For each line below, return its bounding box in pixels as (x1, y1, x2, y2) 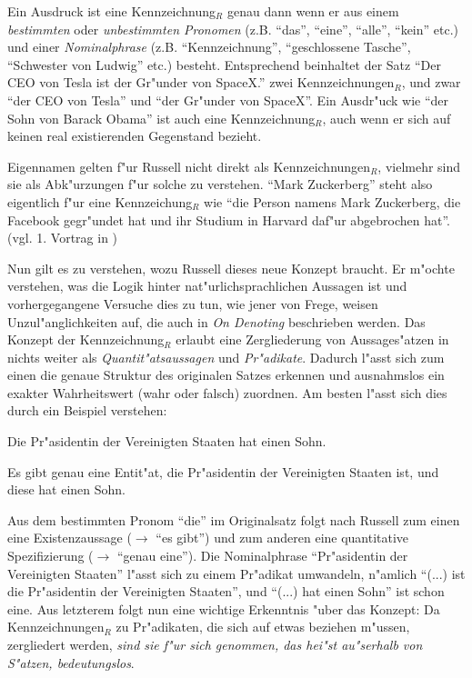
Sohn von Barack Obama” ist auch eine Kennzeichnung (7, 108, 316, 127)
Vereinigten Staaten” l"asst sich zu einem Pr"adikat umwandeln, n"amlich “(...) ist (7, 563, 466, 583)
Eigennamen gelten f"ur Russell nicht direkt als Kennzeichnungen (7, 156, 371, 175)
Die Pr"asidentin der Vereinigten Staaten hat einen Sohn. (7, 432, 326, 451)
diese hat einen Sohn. (7, 480, 126, 499)
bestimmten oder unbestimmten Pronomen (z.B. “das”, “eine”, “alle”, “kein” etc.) (7, 19, 459, 38)
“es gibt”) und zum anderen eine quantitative (156, 528, 409, 547)
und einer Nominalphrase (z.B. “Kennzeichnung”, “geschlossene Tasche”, (7, 37, 411, 56)
